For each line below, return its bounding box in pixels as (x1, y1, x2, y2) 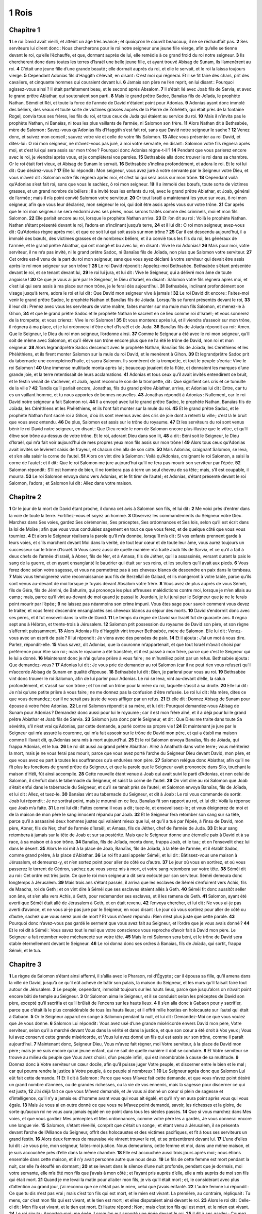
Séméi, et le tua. (9, 947, 41, 953)
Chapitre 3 (9, 960, 42, 968)
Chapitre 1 (9, 26, 40, 34)
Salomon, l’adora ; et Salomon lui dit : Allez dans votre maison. (9, 480, 133, 486)
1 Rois (9, 7, 33, 18)
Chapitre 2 (9, 493, 42, 501)
